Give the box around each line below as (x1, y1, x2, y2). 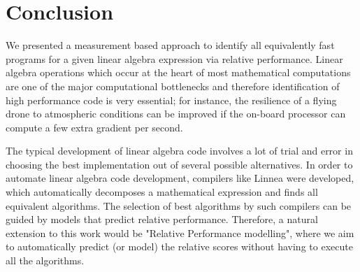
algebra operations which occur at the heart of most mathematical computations (6, 65, 351, 80)
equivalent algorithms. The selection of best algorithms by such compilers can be (6, 198, 352, 213)
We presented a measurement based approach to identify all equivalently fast (6, 38, 335, 52)
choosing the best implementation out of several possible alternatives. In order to (6, 157, 353, 171)
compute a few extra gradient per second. (6, 120, 183, 134)
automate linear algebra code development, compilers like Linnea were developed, (6, 171, 354, 185)
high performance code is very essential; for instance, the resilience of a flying (6, 92, 337, 107)
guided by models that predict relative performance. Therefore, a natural (6, 212, 318, 227)
